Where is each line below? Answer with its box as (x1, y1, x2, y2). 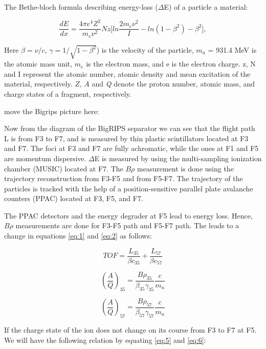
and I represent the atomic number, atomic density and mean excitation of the (4, 68, 251, 79)
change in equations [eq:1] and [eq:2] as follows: (4, 230, 152, 241)
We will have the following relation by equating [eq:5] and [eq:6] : (4, 334, 206, 345)
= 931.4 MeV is (208, 44, 257, 55)
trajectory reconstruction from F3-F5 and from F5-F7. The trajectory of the (4, 173, 243, 184)
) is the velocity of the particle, (96, 44, 194, 55)
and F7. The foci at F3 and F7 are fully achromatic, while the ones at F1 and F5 (4, 143, 259, 154)
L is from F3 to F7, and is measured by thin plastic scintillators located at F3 (4, 133, 249, 143)
